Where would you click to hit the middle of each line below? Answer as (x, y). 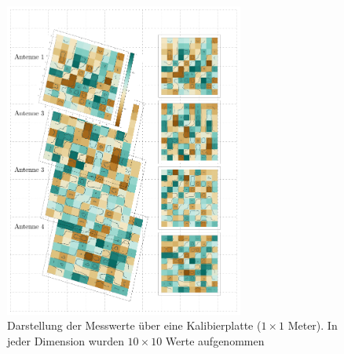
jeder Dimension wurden (66, 340)
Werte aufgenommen (215, 340)
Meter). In (313, 325)
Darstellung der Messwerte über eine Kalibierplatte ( (134, 325)
